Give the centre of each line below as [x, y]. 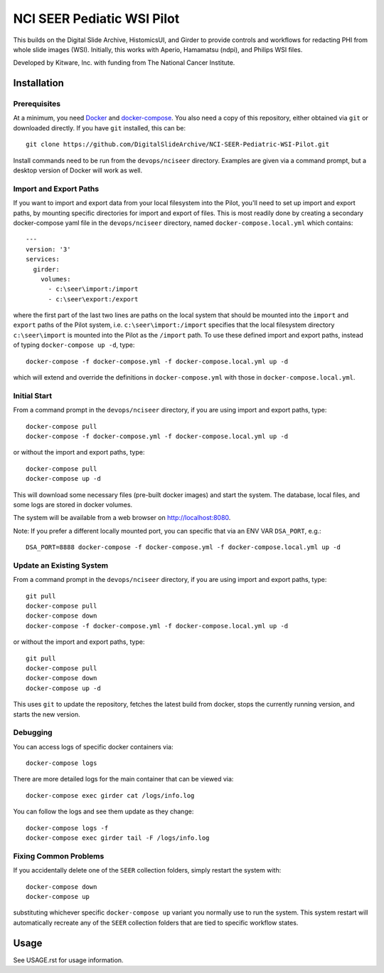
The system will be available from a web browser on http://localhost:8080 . [122, 518]
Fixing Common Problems [59, 856]
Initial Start [33, 395]
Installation [38, 83]
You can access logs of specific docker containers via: [93, 746]
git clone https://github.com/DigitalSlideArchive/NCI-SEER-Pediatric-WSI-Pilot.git [178, 145]
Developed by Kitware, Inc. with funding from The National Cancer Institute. [124, 63]
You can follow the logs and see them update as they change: [103, 811]
